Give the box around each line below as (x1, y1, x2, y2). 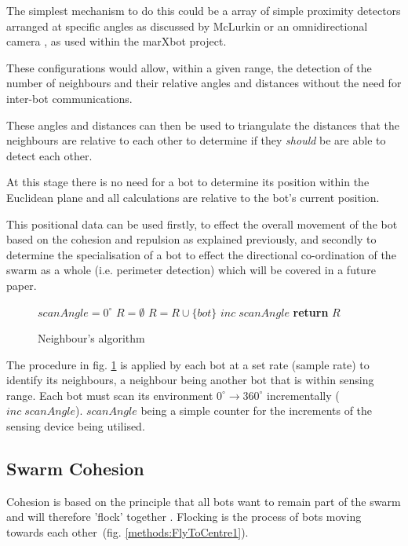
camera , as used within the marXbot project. (6, 33, 227, 49)
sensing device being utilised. (6, 418, 145, 434)
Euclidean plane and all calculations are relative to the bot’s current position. (6, 189, 380, 205)
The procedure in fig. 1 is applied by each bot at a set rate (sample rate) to (6, 356, 370, 372)
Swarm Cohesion (6, 456, 144, 481)
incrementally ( (267, 387, 340, 403)
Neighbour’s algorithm (38, 330, 145, 346)
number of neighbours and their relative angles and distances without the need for (6, 75, 402, 91)
